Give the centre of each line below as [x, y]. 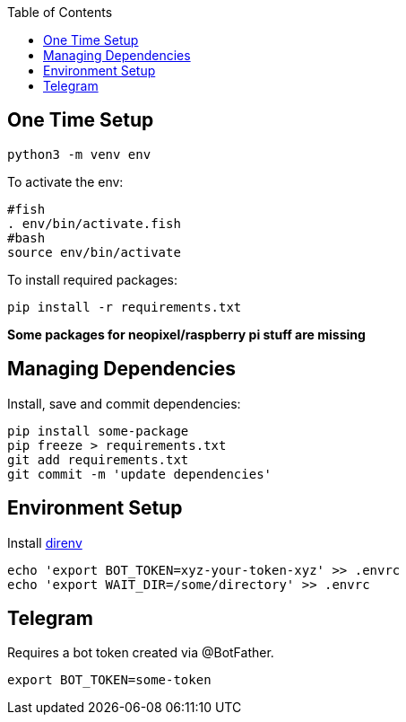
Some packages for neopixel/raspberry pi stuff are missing [186, 334]
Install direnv [45, 542]
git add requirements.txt [98, 459]
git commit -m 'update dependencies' [140, 474]
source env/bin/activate [94, 252]
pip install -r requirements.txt [125, 307]
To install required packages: [92, 279]
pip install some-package [98, 431]
